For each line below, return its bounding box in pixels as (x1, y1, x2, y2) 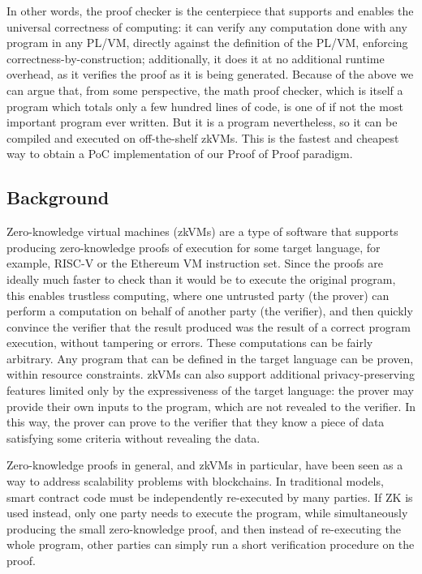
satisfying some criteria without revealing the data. (6, 429, 261, 446)
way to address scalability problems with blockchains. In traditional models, (6, 473, 384, 490)
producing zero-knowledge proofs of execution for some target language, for (6, 238, 381, 255)
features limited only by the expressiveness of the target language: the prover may (6, 382, 414, 399)
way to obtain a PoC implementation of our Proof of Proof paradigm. (6, 145, 353, 162)
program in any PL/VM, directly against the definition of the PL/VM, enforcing (6, 34, 408, 51)
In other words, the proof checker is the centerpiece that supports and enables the (6, 2, 414, 19)
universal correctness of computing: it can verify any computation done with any (6, 18, 407, 35)
